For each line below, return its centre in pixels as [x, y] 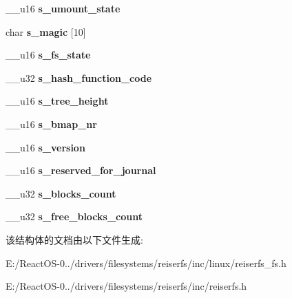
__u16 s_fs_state [48, 55]
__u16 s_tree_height [57, 101]
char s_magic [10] [46, 31]
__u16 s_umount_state [63, 8]
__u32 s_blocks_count [61, 193]
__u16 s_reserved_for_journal [81, 170]
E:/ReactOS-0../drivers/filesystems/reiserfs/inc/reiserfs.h [126, 286]
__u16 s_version [45, 147]
